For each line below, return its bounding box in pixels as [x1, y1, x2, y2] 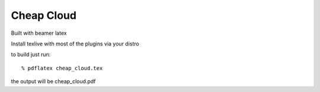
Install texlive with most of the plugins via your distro [11, 40, 139, 47]
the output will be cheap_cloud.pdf [11, 78, 96, 85]
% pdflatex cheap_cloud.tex [21, 65, 103, 71]
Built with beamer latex [11, 29, 68, 37]
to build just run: [11, 51, 51, 58]
